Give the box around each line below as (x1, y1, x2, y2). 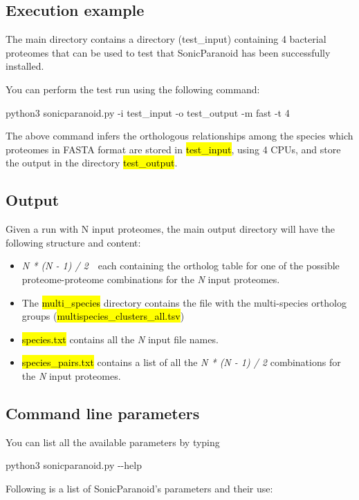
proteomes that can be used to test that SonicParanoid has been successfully (6, 45, 331, 59)
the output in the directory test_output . (6, 155, 178, 170)
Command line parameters (6, 402, 200, 423)
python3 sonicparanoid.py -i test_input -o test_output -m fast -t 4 (6, 105, 290, 119)
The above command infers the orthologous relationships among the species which (6, 128, 353, 143)
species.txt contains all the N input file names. (21, 331, 219, 346)
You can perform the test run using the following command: (6, 81, 260, 96)
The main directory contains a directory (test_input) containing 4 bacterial (6, 32, 326, 46)
